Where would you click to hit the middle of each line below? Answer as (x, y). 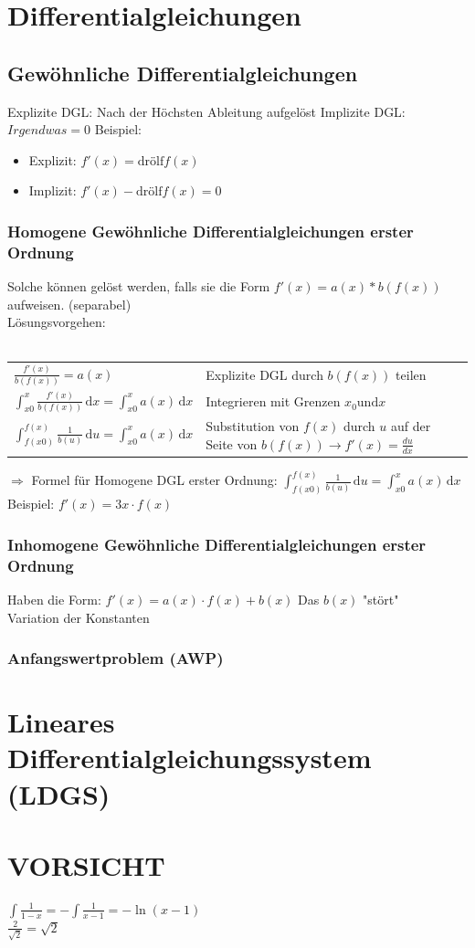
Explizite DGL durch (264, 375)
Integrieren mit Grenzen (273, 401)
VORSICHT (86, 865)
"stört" (381, 600)
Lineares (61, 722)
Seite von (232, 443)
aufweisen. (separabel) (69, 304)
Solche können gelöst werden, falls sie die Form (139, 286)
